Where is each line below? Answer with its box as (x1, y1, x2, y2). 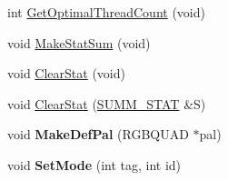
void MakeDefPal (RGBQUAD (7, 125, 189, 144)
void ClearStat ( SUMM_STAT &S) (7, 94, 206, 113)
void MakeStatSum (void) (7, 33, 151, 52)
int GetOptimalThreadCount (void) (7, 3, 205, 21)
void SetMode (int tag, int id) (7, 155, 182, 174)
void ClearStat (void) (7, 64, 125, 83)
